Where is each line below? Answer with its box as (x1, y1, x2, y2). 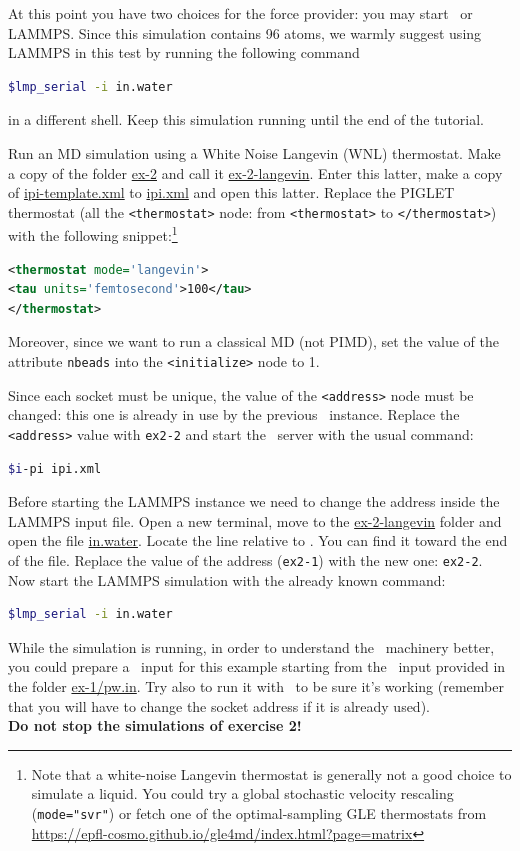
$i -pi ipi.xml (8, 461, 102, 476)
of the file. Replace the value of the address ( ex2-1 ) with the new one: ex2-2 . (8, 549, 483, 570)
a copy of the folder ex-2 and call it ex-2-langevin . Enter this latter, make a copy (8, 162, 503, 183)
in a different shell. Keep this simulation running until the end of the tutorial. (8, 109, 485, 130)
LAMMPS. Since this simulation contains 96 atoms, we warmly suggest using (8, 22, 482, 43)
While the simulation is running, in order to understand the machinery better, (8, 636, 495, 657)
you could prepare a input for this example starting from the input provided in (8, 656, 506, 677)
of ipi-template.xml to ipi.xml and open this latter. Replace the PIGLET (8, 182, 455, 203)
